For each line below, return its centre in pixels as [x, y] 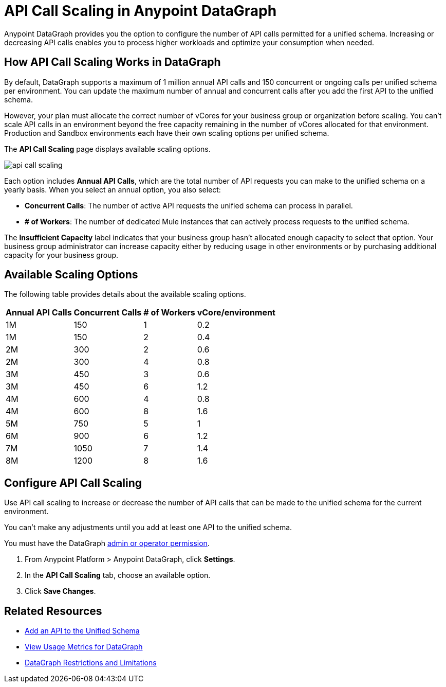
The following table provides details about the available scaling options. [125, 294]
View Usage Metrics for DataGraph [84, 647]
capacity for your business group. [61, 255]
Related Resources [53, 611]
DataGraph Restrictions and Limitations [91, 663]
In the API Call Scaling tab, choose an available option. [118, 575]
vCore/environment [236, 313]
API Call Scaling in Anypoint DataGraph [141, 11]
